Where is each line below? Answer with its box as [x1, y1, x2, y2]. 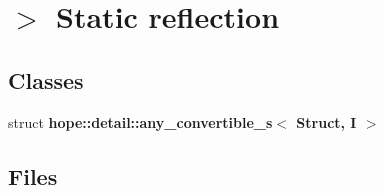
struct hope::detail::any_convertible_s [8, 111, 273, 132]
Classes [8, 64, 84, 95]
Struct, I [296, 111, 357, 132]
